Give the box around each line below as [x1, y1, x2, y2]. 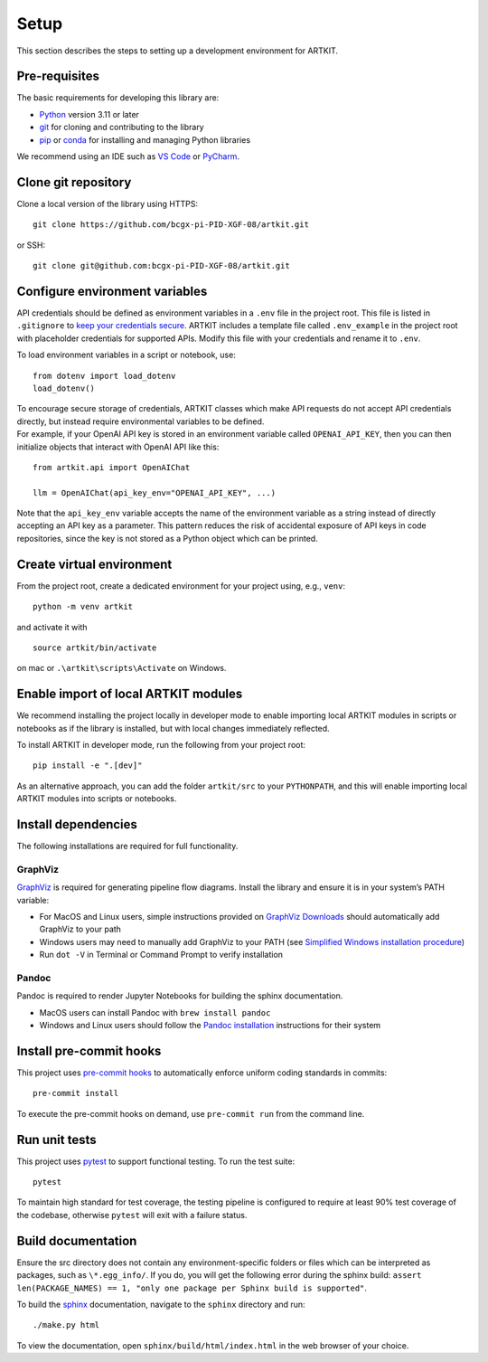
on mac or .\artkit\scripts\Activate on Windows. [16, 663, 227, 674]
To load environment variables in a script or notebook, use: [16, 349, 237, 361]
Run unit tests [16, 1131, 97, 1148]
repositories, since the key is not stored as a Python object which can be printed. [16, 533, 318, 544]
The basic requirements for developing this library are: [16, 92, 220, 103]
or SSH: [16, 240, 46, 251]
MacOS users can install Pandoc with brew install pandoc [39, 1007, 271, 1017]
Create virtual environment [16, 556, 173, 572]
